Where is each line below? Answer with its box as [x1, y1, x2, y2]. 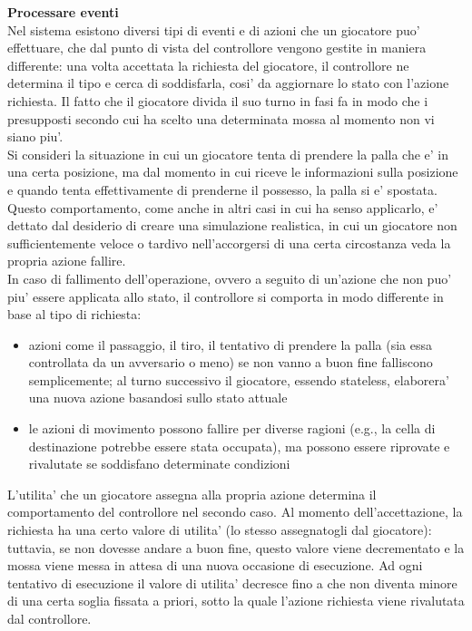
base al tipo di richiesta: [7, 305, 142, 324]
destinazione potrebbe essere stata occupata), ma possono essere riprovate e [28, 436, 450, 455]
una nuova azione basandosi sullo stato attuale [28, 388, 288, 407]
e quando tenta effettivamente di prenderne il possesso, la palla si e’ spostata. [7, 180, 438, 199]
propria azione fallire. [7, 251, 126, 270]
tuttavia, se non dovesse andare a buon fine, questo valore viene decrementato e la [7, 538, 465, 557]
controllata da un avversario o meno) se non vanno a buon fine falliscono [28, 353, 433, 372]
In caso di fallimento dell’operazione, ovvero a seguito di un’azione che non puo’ [7, 268, 452, 287]
